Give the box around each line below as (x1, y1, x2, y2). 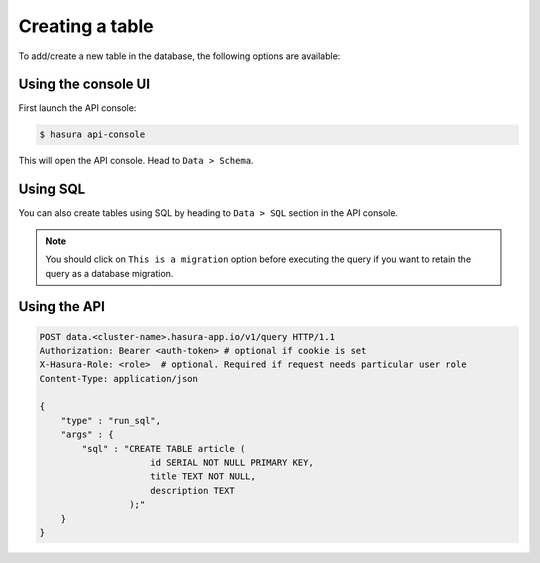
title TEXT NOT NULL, (150, 471, 257, 482)
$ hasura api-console (39, 129, 146, 140)
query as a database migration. (45, 267, 174, 279)
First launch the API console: (18, 102, 137, 114)
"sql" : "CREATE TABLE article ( (81, 443, 246, 454)
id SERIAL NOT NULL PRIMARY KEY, (150, 457, 314, 469)
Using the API (18, 298, 105, 315)
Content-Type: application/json (39, 373, 199, 384)
